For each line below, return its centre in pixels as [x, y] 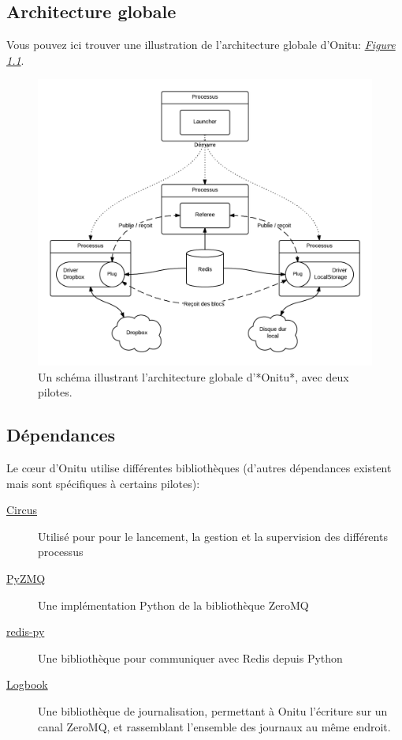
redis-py [26, 631]
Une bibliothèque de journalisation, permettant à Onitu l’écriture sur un [213, 711]
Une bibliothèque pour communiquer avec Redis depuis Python [190, 657]
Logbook [27, 684]
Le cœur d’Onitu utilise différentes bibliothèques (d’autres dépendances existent [199, 468]
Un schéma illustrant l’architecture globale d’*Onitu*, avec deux [194, 376]
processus [61, 552]
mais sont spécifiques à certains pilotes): [103, 483]
